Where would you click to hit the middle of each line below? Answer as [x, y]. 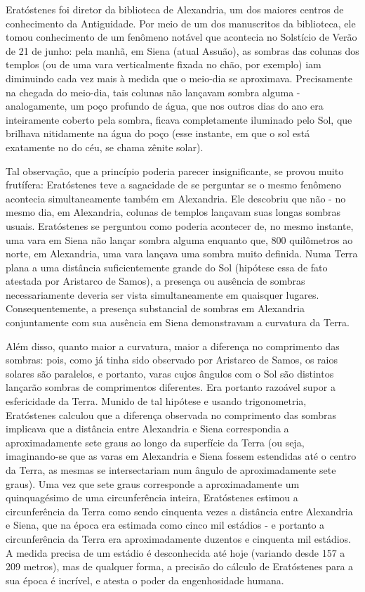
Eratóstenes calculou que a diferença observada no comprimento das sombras [171, 414]
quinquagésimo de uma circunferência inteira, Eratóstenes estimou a [152, 497]
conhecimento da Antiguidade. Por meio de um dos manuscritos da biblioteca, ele [181, 23]
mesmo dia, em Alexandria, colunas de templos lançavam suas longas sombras [173, 212]
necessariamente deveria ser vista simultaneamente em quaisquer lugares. [162, 294]
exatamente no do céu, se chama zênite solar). [105, 147]
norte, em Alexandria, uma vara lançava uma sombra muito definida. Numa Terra [182, 253]
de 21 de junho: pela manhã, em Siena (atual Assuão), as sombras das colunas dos [182, 50]
